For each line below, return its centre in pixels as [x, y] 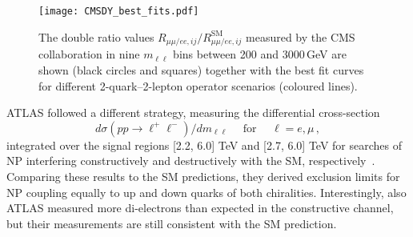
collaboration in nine [89, 54]
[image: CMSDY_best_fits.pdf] [119, 11]
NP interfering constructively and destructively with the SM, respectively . [191, 161]
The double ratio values [96, 36]
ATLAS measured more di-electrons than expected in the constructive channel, [200, 208]
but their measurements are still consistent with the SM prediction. [172, 223]
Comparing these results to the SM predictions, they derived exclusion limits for [203, 176]
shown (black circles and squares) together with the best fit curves [201, 69]
